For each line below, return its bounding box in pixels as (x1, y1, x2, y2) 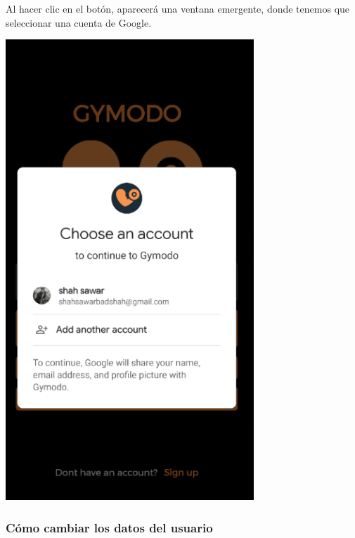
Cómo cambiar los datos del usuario (6, 518, 213, 536)
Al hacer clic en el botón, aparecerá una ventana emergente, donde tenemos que (6, 1, 350, 15)
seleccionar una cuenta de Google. (6, 15, 152, 30)
